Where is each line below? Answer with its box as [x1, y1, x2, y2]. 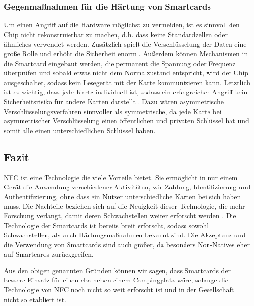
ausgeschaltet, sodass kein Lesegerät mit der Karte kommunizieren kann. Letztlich [4, 77, 251, 87]
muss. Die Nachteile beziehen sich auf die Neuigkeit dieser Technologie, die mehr [4, 201, 245, 211]
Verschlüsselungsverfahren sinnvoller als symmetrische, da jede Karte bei [4, 106, 222, 116]
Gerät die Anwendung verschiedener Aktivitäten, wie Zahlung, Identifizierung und [4, 182, 251, 192]
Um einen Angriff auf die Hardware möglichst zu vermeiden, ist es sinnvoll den [4, 20, 240, 30]
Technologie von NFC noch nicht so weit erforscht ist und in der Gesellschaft [4, 284, 234, 295]
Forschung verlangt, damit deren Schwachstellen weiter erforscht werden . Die [4, 210, 236, 220]
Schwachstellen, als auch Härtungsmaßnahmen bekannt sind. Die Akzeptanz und [4, 230, 246, 240]
